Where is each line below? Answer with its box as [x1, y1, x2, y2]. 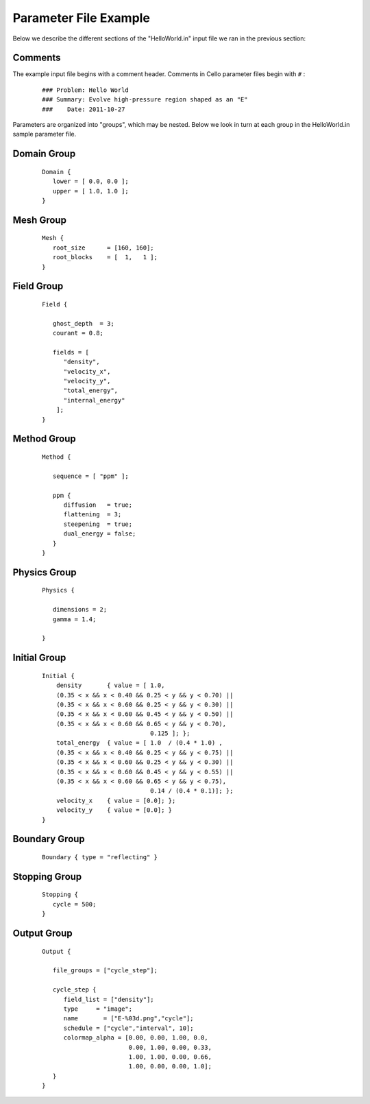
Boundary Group [12, 833, 85, 845]
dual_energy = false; [63, 530, 136, 538]
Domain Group [12, 148, 76, 160]
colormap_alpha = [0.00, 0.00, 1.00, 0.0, [63, 1034, 208, 1042]
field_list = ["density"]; [63, 995, 154, 1003]
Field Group [12, 280, 64, 292]
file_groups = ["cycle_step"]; [52, 967, 158, 974]
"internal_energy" [63, 396, 125, 404]
